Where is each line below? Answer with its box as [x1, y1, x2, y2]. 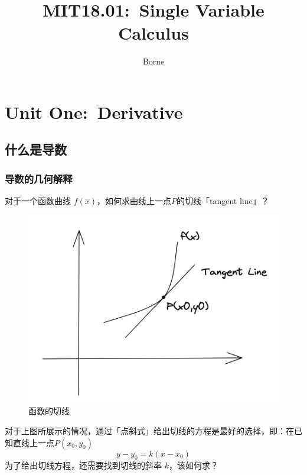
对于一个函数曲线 [5, 195, 71, 207]
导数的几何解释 [5, 171, 73, 186]
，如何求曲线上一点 [97, 195, 172, 207]
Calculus [118, 21, 189, 45]
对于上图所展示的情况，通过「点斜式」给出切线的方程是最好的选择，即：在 [5, 424, 294, 437]
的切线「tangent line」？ [177, 195, 269, 207]
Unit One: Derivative [5, 99, 183, 124]
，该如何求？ [168, 459, 218, 471]
